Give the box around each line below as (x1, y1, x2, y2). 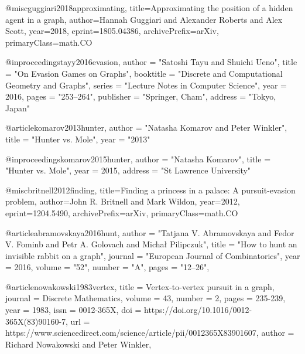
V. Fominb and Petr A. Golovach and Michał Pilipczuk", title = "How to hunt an (5, 238, 297, 250)
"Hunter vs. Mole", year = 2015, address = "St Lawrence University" (5, 164, 251, 176)
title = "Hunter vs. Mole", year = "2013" (5, 132, 150, 145)
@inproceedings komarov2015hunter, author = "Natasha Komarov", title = (5, 152, 271, 165)
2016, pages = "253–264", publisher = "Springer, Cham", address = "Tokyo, (5, 90, 276, 103)
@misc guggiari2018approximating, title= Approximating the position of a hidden (5, 2, 293, 13)
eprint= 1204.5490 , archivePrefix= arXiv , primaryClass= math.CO (5, 206, 238, 219)
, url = (66, 315, 90, 327)
